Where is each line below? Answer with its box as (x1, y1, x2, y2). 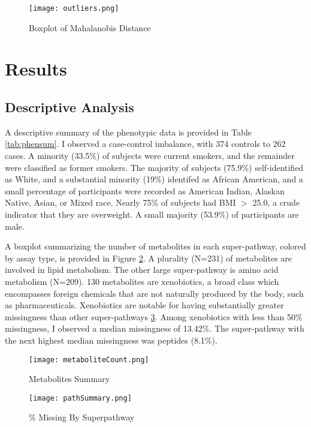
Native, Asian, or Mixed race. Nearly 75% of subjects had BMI (5, 196, 236, 209)
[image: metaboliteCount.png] (29, 355, 149, 364)
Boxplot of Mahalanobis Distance (29, 21, 151, 34)
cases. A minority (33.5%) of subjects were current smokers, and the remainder (5, 149, 295, 162)
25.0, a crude (252, 196, 300, 209)
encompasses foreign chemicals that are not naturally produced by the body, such (5, 287, 304, 299)
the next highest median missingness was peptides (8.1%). (5, 333, 218, 346)
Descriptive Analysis (5, 98, 134, 116)
